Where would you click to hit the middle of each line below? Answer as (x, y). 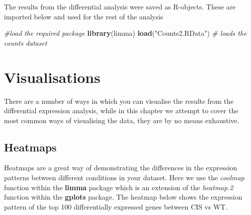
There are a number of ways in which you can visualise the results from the (119, 101)
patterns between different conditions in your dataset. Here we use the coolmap (124, 178)
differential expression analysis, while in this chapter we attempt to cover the (121, 110)
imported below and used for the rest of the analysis (84, 16)
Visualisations (52, 77)
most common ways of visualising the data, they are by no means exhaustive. (122, 120)
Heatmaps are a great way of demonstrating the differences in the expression (121, 168)
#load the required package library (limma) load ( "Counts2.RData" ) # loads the (125, 33)
